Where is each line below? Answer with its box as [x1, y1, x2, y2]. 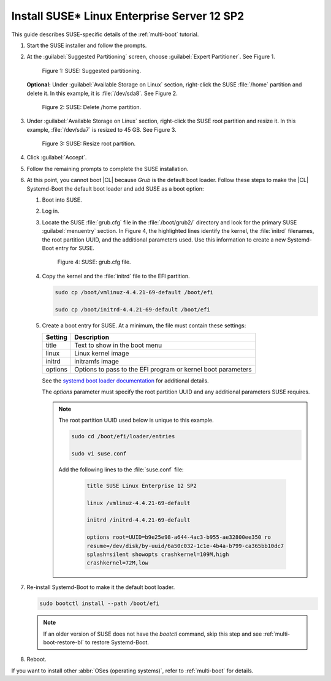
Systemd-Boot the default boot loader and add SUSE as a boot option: [26, 185, 204, 192]
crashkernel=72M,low [86, 560, 148, 566]
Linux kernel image [74, 349, 129, 357]
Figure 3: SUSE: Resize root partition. [42, 140, 136, 147]
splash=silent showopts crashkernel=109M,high [86, 550, 229, 558]
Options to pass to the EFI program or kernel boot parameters [74, 365, 253, 373]
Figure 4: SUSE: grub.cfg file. [57, 258, 131, 266]
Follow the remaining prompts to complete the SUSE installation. [26, 165, 189, 172]
